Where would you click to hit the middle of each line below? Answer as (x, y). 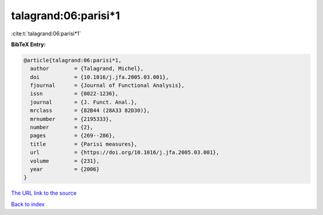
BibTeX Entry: (28, 44)
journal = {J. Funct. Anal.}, (84, 102)
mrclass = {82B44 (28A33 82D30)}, (90, 110)
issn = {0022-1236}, (74, 94)
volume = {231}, (65, 161)
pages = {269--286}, (73, 136)
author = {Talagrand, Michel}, (87, 69)
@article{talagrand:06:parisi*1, (73, 60)
